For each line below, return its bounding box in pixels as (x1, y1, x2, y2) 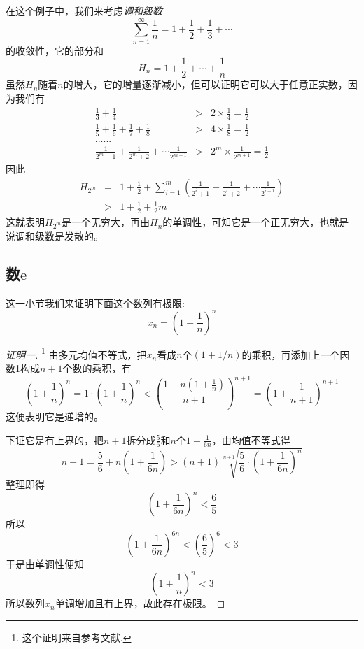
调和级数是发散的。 (15, 228, 104, 243)
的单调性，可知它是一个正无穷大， (162, 215, 320, 229)
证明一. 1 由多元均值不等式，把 (6, 345, 147, 362)
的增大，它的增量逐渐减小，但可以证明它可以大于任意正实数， (63, 77, 348, 92)
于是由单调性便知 (6, 557, 84, 571)
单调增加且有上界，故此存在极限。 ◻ (55, 596, 225, 611)
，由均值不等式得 (211, 432, 290, 447)
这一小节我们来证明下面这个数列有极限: (6, 295, 185, 310)
